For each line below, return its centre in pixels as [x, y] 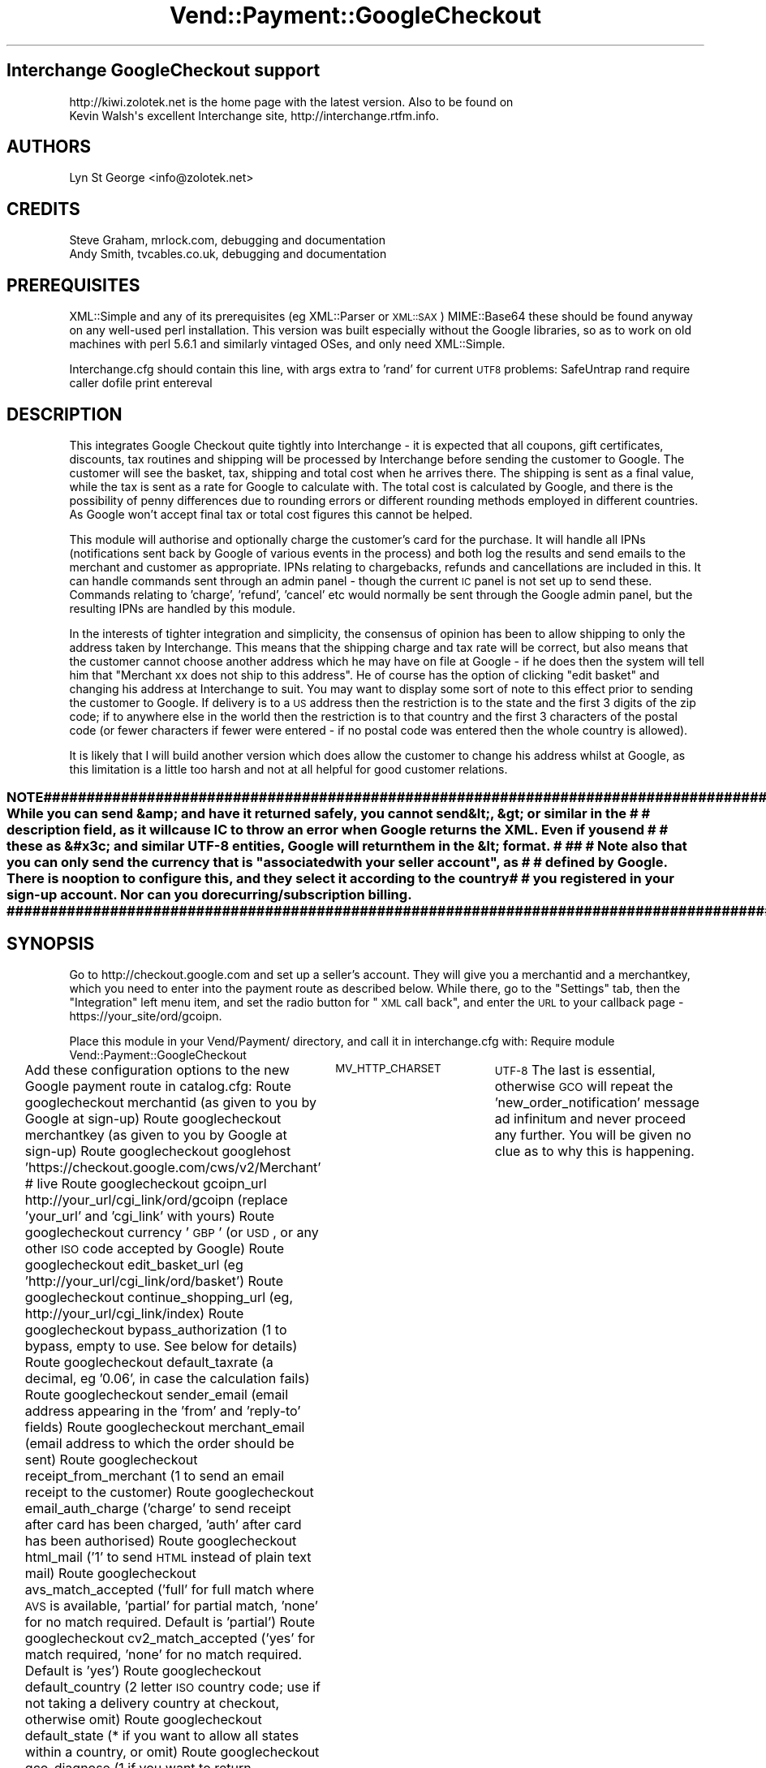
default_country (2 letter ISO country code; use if [173, 1687]
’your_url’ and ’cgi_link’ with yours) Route [149, 1216]
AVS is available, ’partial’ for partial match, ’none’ [171, 1606]
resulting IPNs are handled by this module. [183, 608]
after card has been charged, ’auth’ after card [163, 1525]
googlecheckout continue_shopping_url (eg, [159, 1298]
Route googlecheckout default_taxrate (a [149, 1363]
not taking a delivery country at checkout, [152, 1703]
